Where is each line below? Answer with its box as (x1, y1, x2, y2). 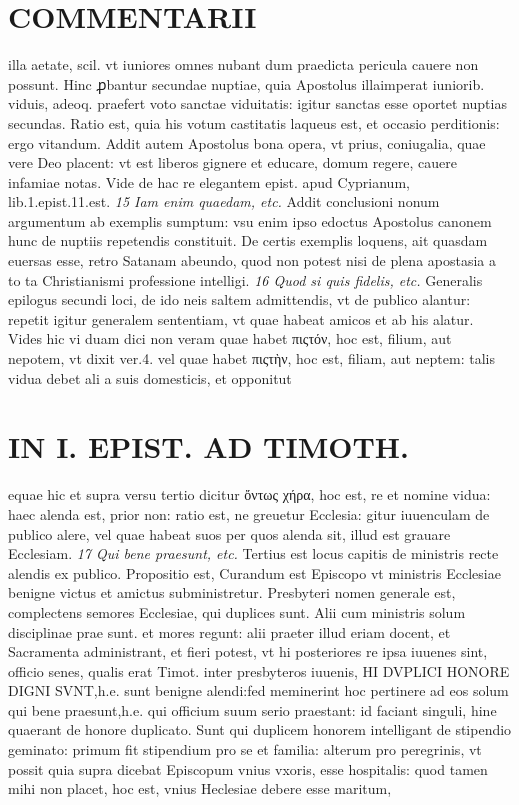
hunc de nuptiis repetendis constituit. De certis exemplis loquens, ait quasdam (8, 230, 488, 251)
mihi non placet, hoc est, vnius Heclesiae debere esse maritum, (8, 778, 392, 799)
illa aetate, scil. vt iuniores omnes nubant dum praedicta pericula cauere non (8, 54, 479, 75)
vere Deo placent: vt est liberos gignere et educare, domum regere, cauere (8, 152, 457, 173)
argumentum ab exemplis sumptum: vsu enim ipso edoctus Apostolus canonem (8, 210, 492, 231)
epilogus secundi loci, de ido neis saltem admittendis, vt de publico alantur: (8, 289, 471, 310)
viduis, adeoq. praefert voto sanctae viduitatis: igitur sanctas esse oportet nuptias (8, 93, 507, 114)
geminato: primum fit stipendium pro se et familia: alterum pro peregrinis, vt (8, 739, 482, 760)
